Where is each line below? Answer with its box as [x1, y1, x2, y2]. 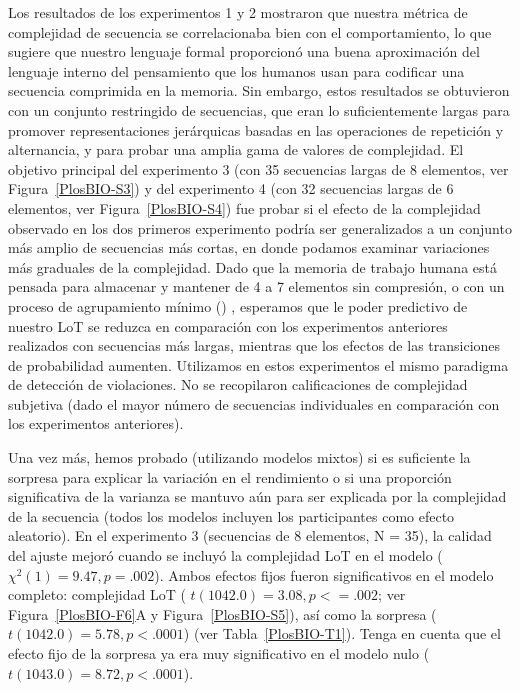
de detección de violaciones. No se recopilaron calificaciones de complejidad [8, 374, 468, 395]
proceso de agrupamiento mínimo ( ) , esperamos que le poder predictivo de [8, 295, 468, 316]
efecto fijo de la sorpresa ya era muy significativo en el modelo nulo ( [8, 643, 430, 663]
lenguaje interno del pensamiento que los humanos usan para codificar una [8, 60, 465, 81]
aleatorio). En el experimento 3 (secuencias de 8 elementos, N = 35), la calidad [8, 525, 492, 546]
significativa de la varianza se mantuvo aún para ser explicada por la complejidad [8, 486, 507, 507]
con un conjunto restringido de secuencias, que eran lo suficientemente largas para [8, 99, 510, 120]
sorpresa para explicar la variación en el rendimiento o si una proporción [8, 466, 452, 487]
